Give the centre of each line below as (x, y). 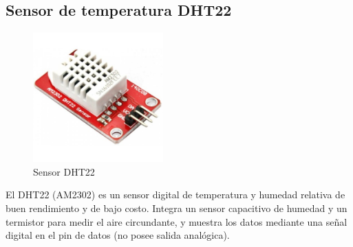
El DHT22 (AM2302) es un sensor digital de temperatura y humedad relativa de (175, 195)
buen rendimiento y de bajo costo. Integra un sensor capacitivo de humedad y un (176, 208)
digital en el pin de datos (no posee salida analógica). (118, 235)
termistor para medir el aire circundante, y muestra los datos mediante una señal (176, 221)
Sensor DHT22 (64, 171)
